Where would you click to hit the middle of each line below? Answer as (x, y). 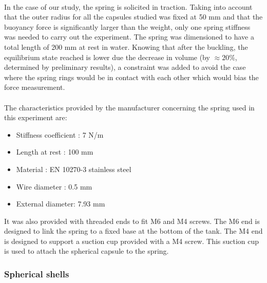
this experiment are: (36, 117)
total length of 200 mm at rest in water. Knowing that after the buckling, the (126, 46)
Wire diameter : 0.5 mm (54, 186)
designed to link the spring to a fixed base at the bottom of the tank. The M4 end (133, 231)
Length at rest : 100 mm (55, 152)
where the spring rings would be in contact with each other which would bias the (131, 77)
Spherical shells (37, 273)
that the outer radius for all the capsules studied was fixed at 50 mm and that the (133, 17)
